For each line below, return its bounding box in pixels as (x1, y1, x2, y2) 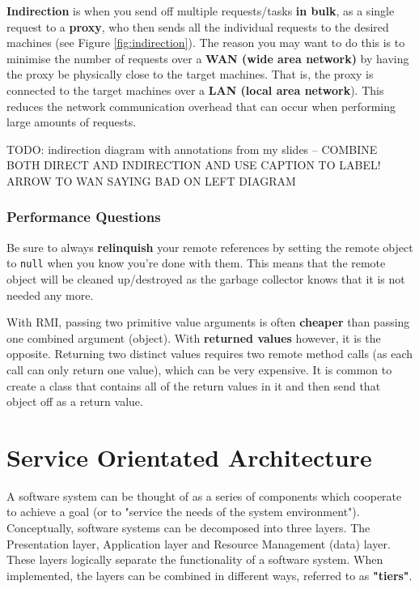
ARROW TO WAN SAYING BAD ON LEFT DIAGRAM (6, 172, 296, 189)
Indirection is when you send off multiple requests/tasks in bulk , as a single (6, 2, 395, 19)
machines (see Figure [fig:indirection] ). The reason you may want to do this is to (6, 34, 405, 51)
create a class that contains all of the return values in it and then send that (6, 377, 381, 394)
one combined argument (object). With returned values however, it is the (6, 329, 381, 346)
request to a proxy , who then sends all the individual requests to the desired (6, 18, 389, 35)
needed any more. (6, 286, 94, 303)
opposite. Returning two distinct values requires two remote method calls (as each (6, 345, 413, 362)
